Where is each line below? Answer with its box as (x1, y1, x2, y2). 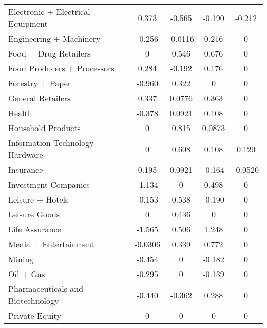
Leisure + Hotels (8, 193, 69, 205)
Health (8, 107, 32, 119)
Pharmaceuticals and (8, 283, 84, 295)
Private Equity (8, 309, 61, 321)
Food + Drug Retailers (8, 47, 91, 59)
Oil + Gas (8, 268, 45, 280)
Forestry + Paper (8, 77, 71, 89)
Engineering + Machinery (8, 32, 101, 44)
